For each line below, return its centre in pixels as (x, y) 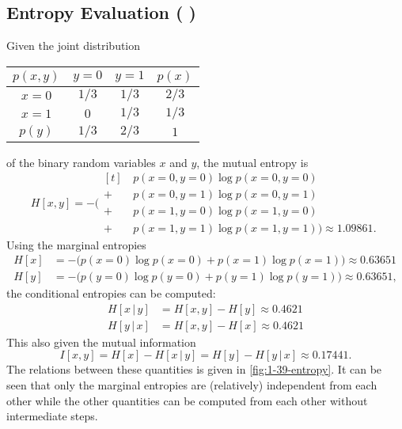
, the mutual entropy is (252, 162)
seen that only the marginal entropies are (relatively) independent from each (192, 385)
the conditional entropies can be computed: (111, 293)
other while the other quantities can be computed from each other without (187, 400)
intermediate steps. (52, 416)
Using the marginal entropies (76, 244)
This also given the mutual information (101, 342)
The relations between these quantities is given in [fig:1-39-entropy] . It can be (194, 369)
